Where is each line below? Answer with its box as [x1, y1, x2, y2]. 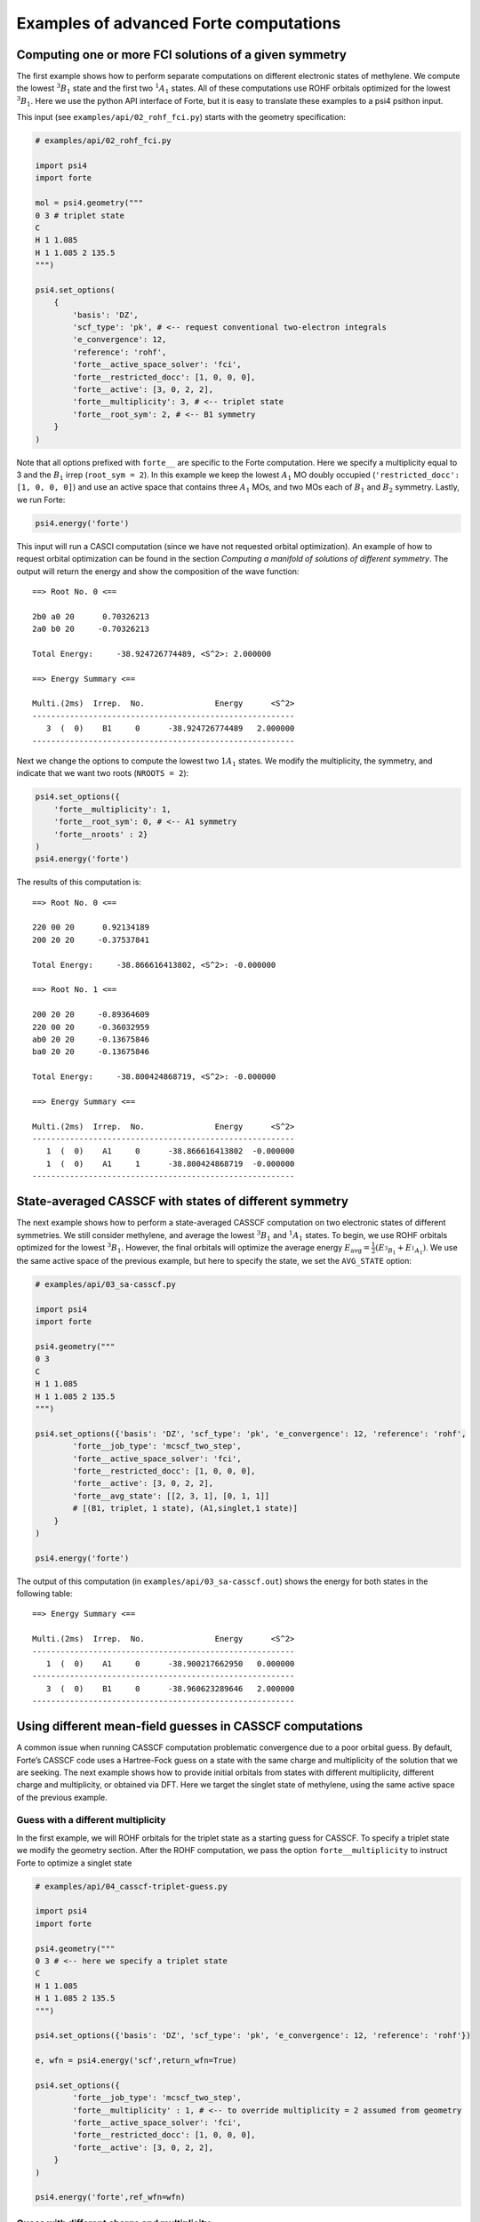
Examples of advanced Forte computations [16, 13, 341, 33]
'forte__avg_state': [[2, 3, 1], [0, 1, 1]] [72, 1491, 270, 1501]
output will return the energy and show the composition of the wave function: [16, 565, 300, 577]
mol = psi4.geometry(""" [35, 198, 144, 208]
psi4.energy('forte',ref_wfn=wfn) [35, 2192, 186, 2202]
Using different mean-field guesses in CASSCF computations [16, 1719, 364, 1734]
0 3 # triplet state [35, 210, 124, 220]
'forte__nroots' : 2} [53, 829, 148, 839]
